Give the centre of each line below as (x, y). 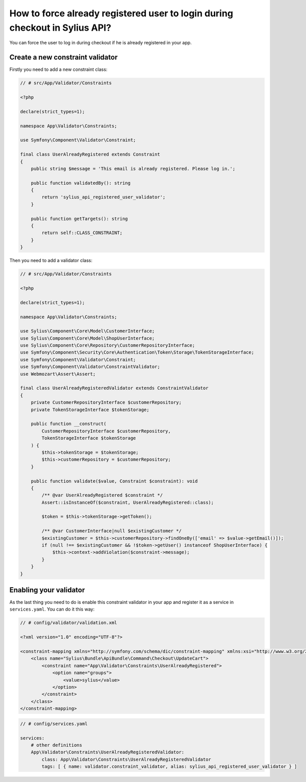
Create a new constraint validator (63, 57)
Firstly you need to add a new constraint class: (58, 69)
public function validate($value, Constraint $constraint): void (114, 481)
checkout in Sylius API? (60, 28)
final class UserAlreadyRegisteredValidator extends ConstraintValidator (114, 388)
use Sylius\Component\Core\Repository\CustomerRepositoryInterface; (108, 345)
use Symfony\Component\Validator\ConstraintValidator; (90, 367)
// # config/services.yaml (54, 724)
